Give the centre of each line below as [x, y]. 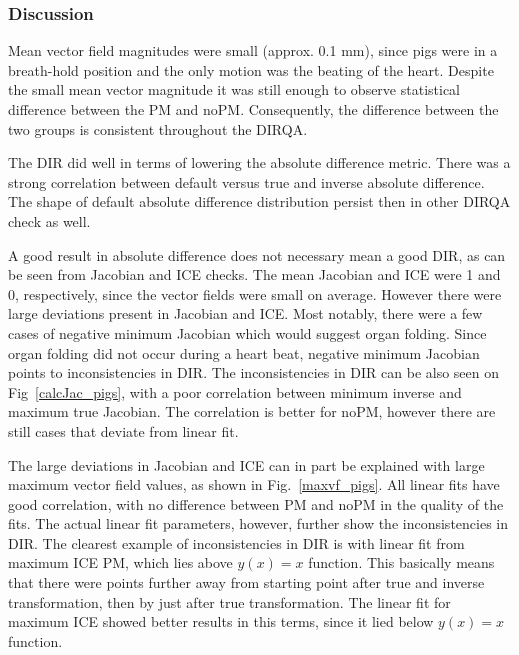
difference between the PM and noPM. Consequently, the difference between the [253, 109]
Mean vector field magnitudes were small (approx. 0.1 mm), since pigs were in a [253, 50]
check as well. [49, 220]
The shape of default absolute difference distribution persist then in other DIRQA [259, 201]
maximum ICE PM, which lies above [120, 562]
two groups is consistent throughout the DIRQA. [158, 128]
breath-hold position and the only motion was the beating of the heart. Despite [251, 69]
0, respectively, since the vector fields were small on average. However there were [255, 293]
